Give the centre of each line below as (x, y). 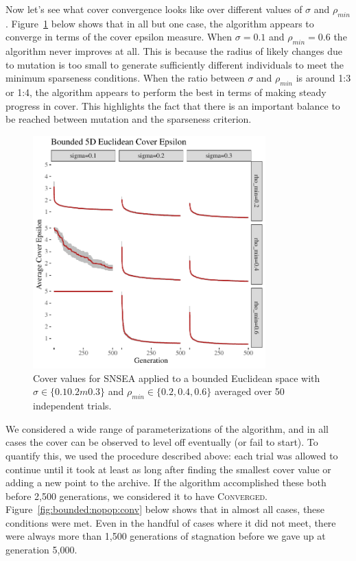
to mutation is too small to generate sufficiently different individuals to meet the (175, 64)
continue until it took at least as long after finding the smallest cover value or (168, 469)
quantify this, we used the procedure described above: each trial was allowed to (172, 455)
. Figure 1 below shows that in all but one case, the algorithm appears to (160, 23)
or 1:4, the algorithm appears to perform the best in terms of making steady (166, 92)
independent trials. (72, 406)
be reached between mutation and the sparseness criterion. (129, 119)
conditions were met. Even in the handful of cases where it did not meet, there (171, 522)
